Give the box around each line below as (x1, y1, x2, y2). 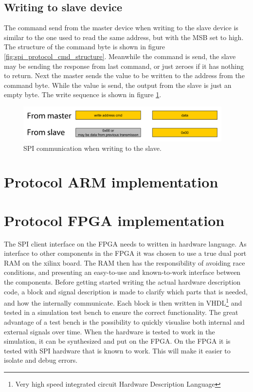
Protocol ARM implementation (4, 172, 218, 192)
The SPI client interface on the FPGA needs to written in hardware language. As (4, 238, 247, 248)
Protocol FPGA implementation (4, 210, 225, 230)
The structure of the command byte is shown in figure (4, 41, 165, 52)
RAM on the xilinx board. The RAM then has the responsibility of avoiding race (4, 257, 245, 268)
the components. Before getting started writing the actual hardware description (4, 276, 241, 287)
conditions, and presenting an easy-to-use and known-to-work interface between (4, 267, 241, 277)
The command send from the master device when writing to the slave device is (4, 22, 238, 33)
